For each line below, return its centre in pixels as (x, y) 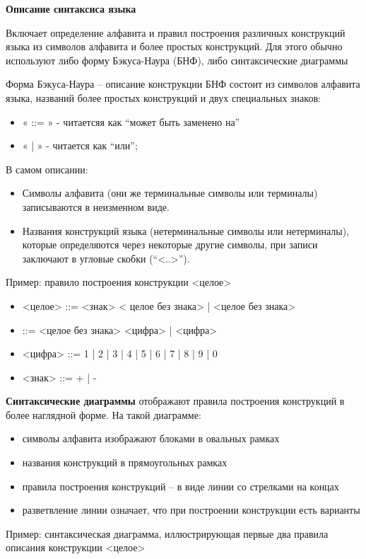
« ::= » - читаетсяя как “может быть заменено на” (131, 121)
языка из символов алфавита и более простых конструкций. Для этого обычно (174, 46)
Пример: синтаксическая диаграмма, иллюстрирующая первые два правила (167, 533)
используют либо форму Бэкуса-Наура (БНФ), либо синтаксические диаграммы (177, 60)
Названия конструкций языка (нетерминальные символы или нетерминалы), (185, 230)
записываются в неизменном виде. (96, 206)
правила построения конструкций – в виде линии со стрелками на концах (181, 486)
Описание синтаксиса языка (71, 8)
